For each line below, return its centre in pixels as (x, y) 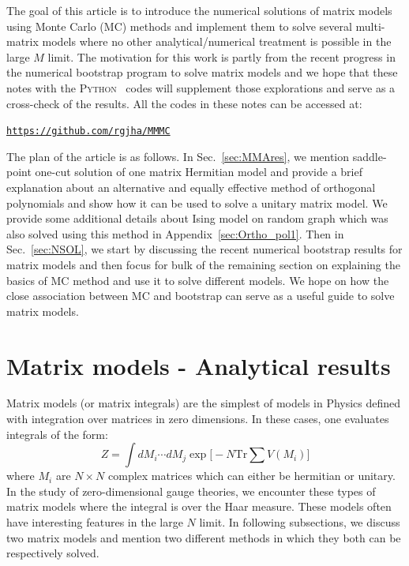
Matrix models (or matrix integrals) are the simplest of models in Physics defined (204, 403)
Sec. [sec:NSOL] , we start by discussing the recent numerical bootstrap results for (204, 249)
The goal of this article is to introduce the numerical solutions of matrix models (199, 10)
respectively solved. (53, 553)
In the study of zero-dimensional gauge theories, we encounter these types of (191, 491)
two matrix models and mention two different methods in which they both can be (204, 537)
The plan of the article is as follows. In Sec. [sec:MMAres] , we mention (178, 156)
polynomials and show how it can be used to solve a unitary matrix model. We (197, 202)
